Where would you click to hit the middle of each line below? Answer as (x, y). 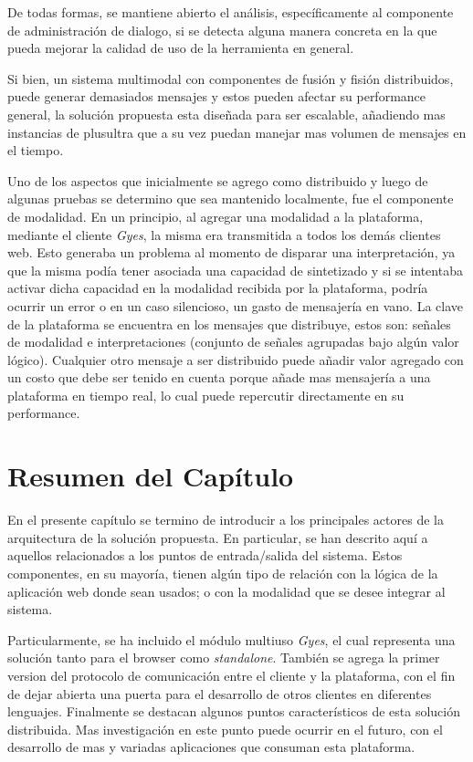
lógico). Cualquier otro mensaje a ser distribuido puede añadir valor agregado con (236, 359)
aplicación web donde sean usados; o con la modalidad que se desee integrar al (226, 591)
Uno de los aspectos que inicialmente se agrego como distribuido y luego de (218, 180)
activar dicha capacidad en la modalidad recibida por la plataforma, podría (218, 288)
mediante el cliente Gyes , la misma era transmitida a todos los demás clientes (224, 234)
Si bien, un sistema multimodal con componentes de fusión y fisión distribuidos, (231, 78)
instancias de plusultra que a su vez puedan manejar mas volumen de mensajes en (237, 132)
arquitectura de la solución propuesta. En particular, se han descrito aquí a (218, 537)
